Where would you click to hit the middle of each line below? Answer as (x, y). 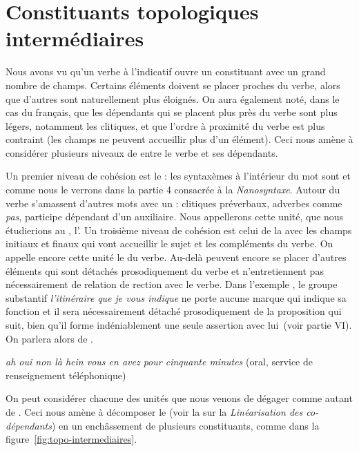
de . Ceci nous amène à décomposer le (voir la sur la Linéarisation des (154, 411)
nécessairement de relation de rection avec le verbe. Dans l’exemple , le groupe (172, 284)
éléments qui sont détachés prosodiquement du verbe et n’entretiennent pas (165, 270)
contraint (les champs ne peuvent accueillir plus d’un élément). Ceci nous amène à (179, 139)
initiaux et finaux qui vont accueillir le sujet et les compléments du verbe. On (169, 243)
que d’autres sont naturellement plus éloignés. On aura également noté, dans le (173, 98)
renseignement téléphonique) (66, 375)
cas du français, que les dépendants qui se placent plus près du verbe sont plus (172, 112)
